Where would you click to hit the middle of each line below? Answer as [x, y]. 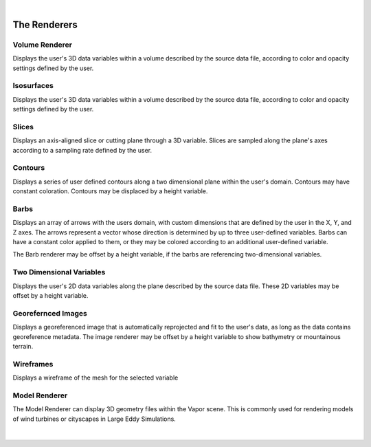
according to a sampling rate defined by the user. [82, 150]
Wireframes [33, 364]
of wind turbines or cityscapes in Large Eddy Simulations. [94, 419]
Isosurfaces [33, 86]
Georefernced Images [50, 313]
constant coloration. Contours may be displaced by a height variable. [110, 191]
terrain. [23, 346]
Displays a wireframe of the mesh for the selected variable [95, 378]
